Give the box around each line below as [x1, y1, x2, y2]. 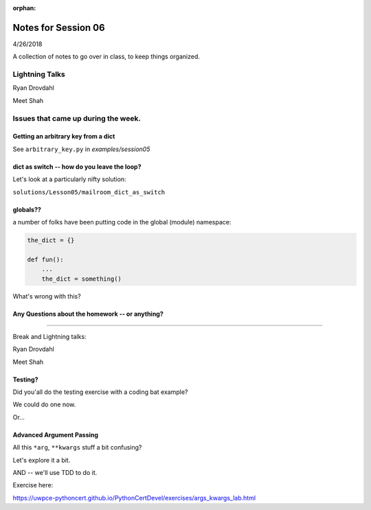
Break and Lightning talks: [12, 332, 87, 340]
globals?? [12, 205, 41, 213]
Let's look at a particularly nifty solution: [12, 175, 126, 183]
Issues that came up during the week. [12, 113, 141, 123]
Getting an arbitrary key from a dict [12, 132, 115, 141]
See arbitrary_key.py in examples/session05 [12, 145, 150, 153]
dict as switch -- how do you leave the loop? [12, 162, 142, 171]
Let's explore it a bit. [12, 456, 71, 464]
